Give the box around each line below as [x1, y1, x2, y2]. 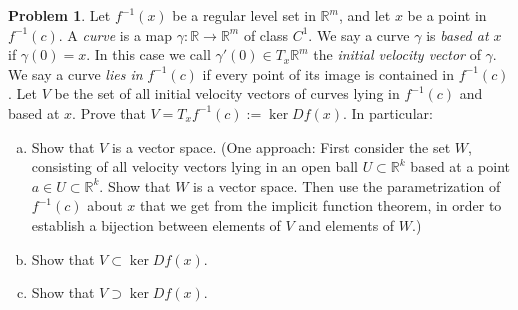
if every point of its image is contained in [202, 63, 455, 84]
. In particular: [342, 102, 433, 123]
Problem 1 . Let [8, 5, 111, 25]
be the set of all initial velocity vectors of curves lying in [54, 83, 400, 104]
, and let [338, 5, 391, 25]
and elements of [298, 214, 395, 235]
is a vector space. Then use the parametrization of [193, 175, 501, 196]
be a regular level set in [172, 5, 316, 25]
